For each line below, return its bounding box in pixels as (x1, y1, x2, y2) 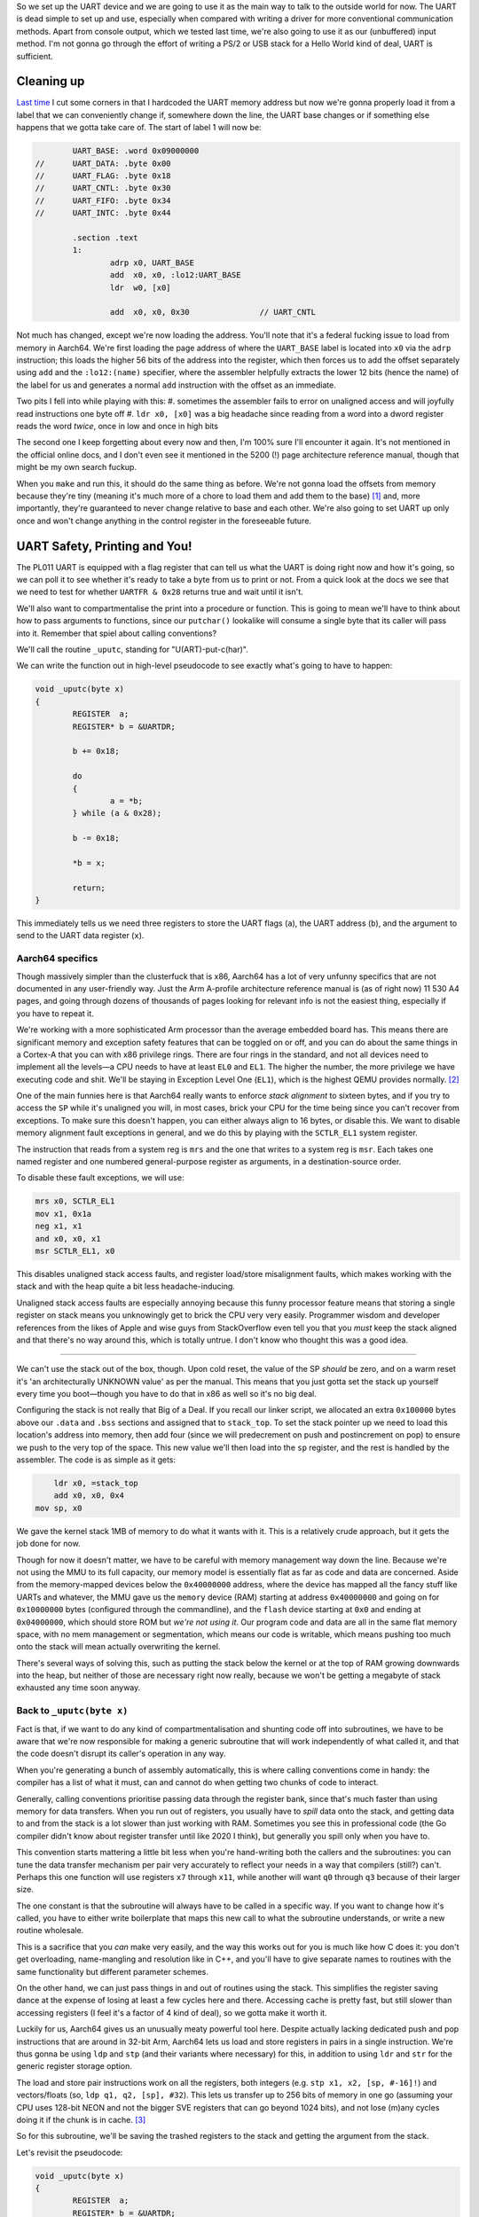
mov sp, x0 (35, 1503, 82, 1513)
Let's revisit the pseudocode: (16, 2147, 123, 2158)
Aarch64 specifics (16, 952, 98, 965)
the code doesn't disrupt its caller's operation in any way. (16, 1748, 226, 1759)
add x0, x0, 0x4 (53, 1491, 124, 1500)
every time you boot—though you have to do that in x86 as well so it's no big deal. (16, 1389, 317, 1399)
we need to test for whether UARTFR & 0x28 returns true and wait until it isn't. (16, 586, 303, 598)
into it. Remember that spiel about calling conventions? (16, 628, 217, 638)
